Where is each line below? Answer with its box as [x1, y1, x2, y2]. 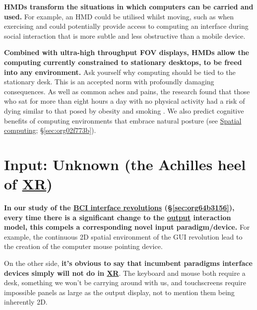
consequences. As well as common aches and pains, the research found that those [4, 86, 250, 96]
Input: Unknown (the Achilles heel [4, 154, 246, 174]
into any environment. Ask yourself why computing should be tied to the [4, 66, 236, 77]
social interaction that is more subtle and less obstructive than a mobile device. [4, 30, 246, 41]
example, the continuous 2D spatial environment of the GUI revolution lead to [4, 231, 243, 242]
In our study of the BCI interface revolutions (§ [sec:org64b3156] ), [4, 202, 235, 213]
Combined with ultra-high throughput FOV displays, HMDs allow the [4, 47, 249, 58]
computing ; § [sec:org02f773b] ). [4, 125, 96, 135]
